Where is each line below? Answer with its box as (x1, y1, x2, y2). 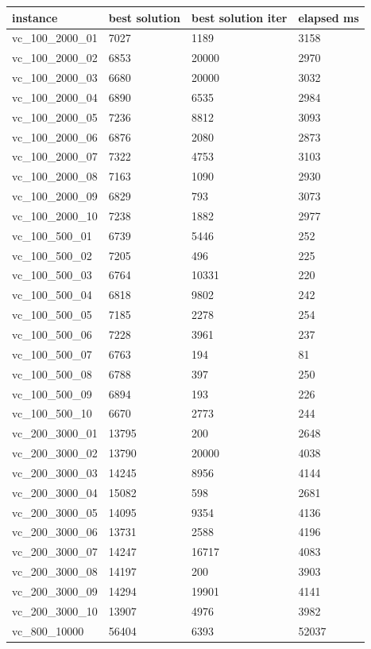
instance (12, 9, 58, 25)
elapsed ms (298, 9, 359, 25)
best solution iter (191, 9, 288, 25)
